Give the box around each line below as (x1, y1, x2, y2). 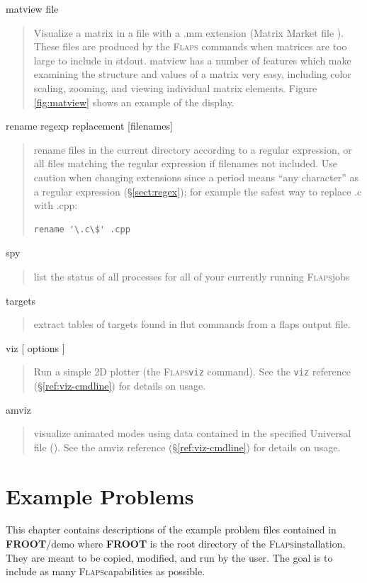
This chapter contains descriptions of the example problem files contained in (6, 522, 337, 537)
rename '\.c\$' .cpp (33, 224, 130, 234)
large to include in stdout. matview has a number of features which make (33, 52, 351, 67)
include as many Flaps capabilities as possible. (6, 564, 205, 579)
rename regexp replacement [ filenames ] (6, 118, 173, 133)
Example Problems (6, 481, 194, 510)
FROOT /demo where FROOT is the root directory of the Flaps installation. (6, 536, 346, 551)
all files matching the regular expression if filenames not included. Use (33, 156, 338, 171)
